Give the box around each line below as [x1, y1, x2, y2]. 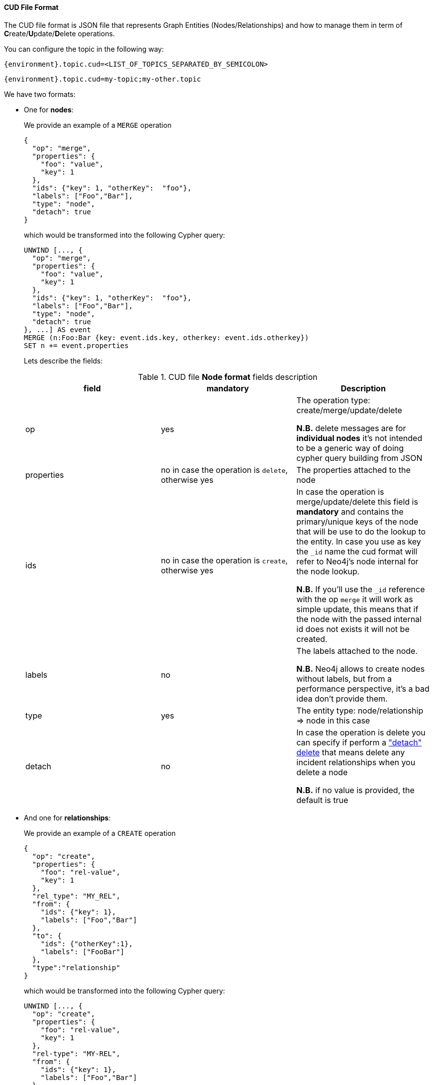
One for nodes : [24, 105, 74, 114]
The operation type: [296, 395, 370, 405]
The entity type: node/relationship [296, 705, 424, 716]
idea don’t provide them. [296, 693, 388, 704]
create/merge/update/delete [296, 405, 402, 415]
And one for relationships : [24, 813, 111, 822]
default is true [296, 795, 348, 805]
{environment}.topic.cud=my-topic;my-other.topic [4, 75, 201, 83]
